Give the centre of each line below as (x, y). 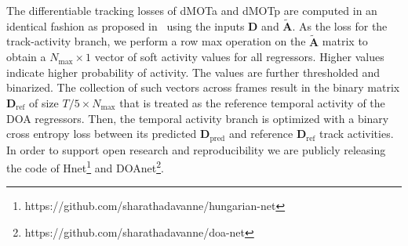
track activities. (356, 134)
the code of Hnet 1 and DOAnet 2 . (85, 166)
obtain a (26, 57)
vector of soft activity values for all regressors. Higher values (239, 57)
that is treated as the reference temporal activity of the (252, 103)
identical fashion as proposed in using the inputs (126, 25)
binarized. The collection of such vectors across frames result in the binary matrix (203, 87)
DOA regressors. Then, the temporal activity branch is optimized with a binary (198, 118)
